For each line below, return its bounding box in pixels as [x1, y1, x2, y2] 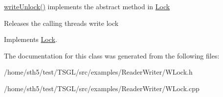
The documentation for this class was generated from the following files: [4, 50, 220, 60]
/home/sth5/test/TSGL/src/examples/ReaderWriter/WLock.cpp [4, 83, 200, 93]
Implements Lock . [4, 34, 57, 44]
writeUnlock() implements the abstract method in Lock [4, 1, 170, 11]
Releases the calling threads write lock [4, 18, 119, 28]
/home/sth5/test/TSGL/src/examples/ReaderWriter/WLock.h [4, 67, 193, 77]
